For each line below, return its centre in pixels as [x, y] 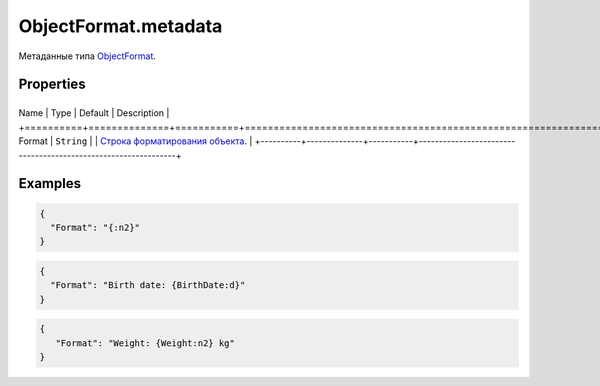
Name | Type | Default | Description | [94, 113]
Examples [50, 183]
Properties [52, 84]
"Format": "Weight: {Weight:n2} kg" [145, 343]
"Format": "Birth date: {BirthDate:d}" [148, 285]
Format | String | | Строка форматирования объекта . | [135, 141]
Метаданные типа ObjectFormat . [87, 56]
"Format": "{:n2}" [95, 228]
